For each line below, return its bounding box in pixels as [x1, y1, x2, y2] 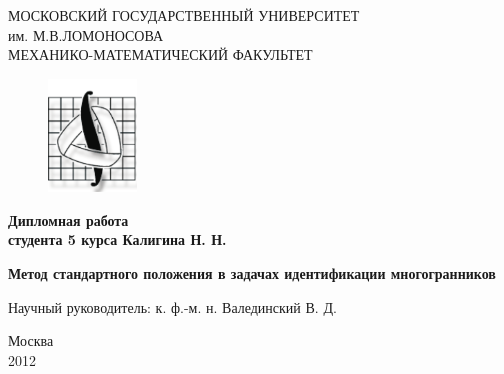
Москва [8, 330, 54, 351]
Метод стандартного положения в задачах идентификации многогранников [8, 262, 496, 283]
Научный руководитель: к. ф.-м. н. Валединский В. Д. [8, 296, 337, 317]
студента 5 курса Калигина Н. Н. [8, 229, 227, 250]
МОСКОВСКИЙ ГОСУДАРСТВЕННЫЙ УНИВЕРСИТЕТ [8, 5, 360, 25]
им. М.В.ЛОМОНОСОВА [8, 24, 164, 45]
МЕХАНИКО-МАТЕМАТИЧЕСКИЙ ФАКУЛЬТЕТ [8, 44, 313, 65]
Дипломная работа [8, 209, 129, 230]
